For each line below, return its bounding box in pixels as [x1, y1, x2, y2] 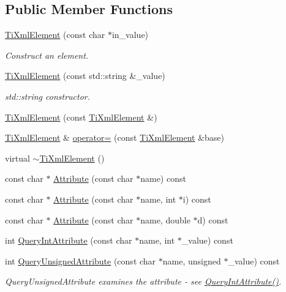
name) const [140, 172, 186, 185]
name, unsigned [162, 254, 221, 267]
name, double [140, 213, 190, 226]
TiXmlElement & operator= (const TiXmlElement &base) [5, 131, 225, 144]
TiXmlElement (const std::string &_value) [5, 69, 165, 82]
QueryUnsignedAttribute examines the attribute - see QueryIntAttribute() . [5, 275, 282, 288]
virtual [5, 151, 30, 164]
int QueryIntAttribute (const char [5, 234, 132, 247]
